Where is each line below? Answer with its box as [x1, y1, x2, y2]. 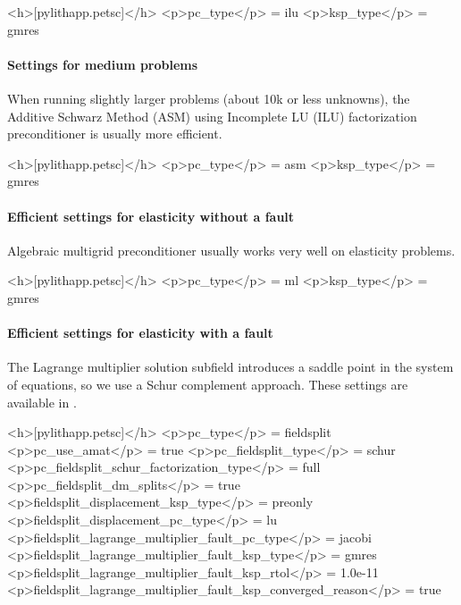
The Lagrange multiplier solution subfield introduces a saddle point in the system [7, 357, 454, 376]
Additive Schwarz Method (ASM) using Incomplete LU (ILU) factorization [7, 106, 417, 125]
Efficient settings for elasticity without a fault [7, 206, 295, 225]
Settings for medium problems [7, 55, 198, 73]
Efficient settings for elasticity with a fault [7, 324, 273, 342]
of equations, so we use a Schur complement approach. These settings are [7, 374, 408, 393]
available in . [7, 392, 77, 411]
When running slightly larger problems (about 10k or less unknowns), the [7, 88, 410, 107]
